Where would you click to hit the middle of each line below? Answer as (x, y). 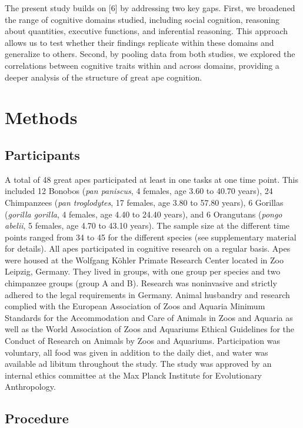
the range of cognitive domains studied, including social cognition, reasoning (142, 19)
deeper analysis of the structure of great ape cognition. (104, 77)
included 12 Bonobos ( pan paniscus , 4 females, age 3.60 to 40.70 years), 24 (139, 191)
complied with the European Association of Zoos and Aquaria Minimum (135, 306)
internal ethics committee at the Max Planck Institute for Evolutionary (134, 375)
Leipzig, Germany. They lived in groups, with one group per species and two (143, 271)
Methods (41, 117)
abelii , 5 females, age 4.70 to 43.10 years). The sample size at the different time (147, 225)
